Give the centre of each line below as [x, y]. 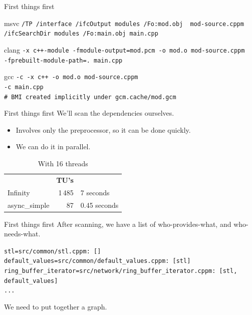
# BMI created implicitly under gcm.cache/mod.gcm [90, 97]
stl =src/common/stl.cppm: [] [53, 251]
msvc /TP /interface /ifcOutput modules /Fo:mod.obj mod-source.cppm [124, 23]
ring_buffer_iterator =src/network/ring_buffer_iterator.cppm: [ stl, [121, 271]
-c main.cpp [24, 87]
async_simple [29, 205]
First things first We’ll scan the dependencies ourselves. [89, 113]
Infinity [19, 192]
